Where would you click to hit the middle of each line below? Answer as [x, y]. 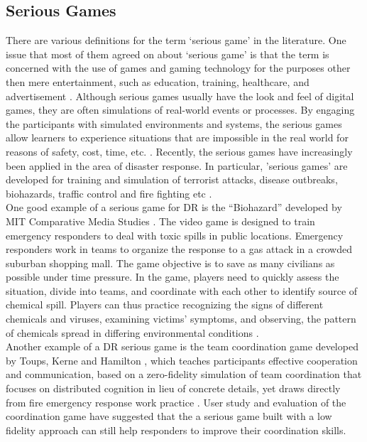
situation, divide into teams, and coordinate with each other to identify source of [182, 290]
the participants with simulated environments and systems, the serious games [174, 123]
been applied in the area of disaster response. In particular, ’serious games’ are [177, 165]
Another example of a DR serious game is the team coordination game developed [182, 346]
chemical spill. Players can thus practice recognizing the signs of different [165, 304]
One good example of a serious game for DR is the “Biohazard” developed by [174, 207]
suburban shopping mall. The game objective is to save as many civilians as [170, 263]
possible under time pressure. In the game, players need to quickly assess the [172, 277]
